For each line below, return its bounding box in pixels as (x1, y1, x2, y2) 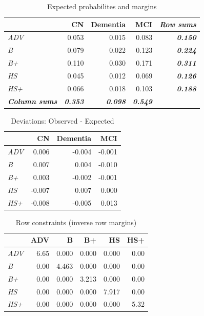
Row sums (159, 18, 196, 29)
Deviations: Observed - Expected (11, 115, 114, 126)
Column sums (8, 95, 57, 106)
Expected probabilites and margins (47, 1, 157, 11)
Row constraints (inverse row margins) (15, 216, 137, 227)
